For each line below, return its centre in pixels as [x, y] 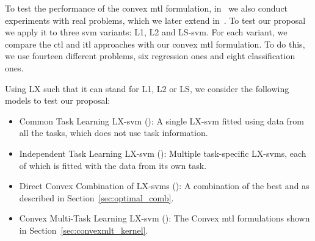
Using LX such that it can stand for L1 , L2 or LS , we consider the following [147, 88]
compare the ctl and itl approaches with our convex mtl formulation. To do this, [155, 44]
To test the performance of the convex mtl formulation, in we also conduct [147, 8]
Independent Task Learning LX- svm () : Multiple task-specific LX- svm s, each [163, 153]
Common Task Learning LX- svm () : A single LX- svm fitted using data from [161, 120]
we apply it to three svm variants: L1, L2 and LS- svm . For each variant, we [146, 32]
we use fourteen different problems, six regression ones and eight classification [150, 56]
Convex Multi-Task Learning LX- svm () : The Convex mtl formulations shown [165, 218]
